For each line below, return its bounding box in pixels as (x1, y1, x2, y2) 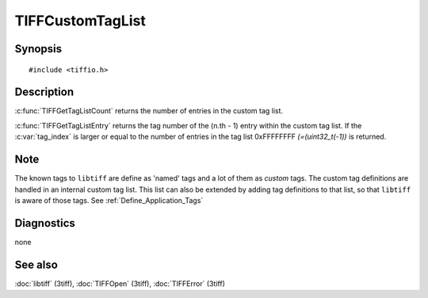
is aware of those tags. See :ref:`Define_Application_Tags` (14, 195, 204, 205)
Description (14, 86, 75, 99)
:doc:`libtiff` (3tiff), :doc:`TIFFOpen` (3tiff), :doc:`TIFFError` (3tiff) (14, 278, 226, 288)
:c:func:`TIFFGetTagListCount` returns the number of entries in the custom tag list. (14, 106, 284, 116)
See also (14, 258, 59, 271)
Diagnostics (14, 216, 75, 230)
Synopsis (14, 42, 63, 55)
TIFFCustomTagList (14, 12, 146, 29)
